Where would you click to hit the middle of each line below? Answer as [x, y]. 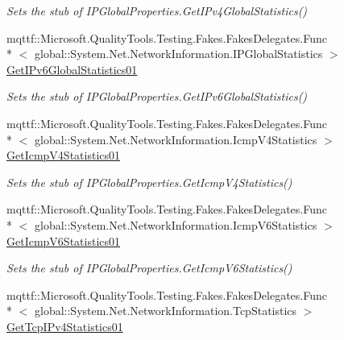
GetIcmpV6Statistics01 [64, 240]
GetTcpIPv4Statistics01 [65, 326]
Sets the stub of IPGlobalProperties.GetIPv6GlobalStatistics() [157, 96]
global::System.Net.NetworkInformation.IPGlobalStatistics [178, 54]
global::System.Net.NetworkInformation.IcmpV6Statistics [176, 224]
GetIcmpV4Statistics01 [64, 155]
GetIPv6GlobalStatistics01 [72, 69]
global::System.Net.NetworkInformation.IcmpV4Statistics [176, 139]
